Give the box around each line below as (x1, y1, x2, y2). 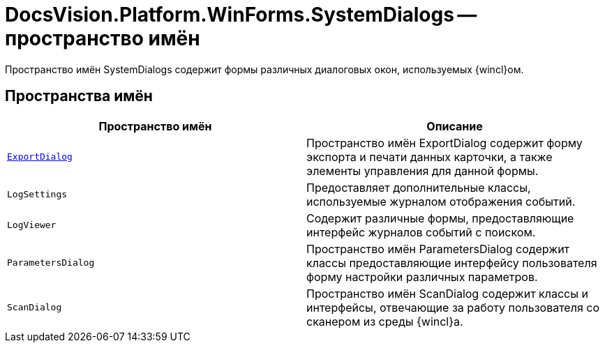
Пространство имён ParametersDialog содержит (306, 241, 570, 256)
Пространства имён (5, 87, 153, 105)
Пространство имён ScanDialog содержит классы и (306, 286, 588, 301)
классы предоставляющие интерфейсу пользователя (306, 255, 597, 270)
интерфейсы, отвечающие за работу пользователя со (306, 300, 599, 315)
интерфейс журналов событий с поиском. (306, 225, 536, 239)
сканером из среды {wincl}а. (306, 314, 463, 328)
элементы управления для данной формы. (306, 163, 539, 178)
